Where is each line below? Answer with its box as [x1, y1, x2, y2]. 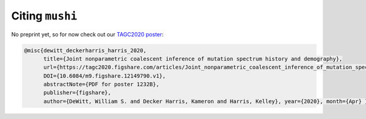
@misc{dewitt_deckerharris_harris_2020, [24, 47, 146, 54]
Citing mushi [11, 9, 77, 22]
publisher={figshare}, [43, 89, 112, 97]
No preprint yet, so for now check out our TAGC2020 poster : [11, 30, 164, 38]
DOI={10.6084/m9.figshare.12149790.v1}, [43, 72, 166, 79]
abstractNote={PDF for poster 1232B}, [43, 81, 160, 88]
